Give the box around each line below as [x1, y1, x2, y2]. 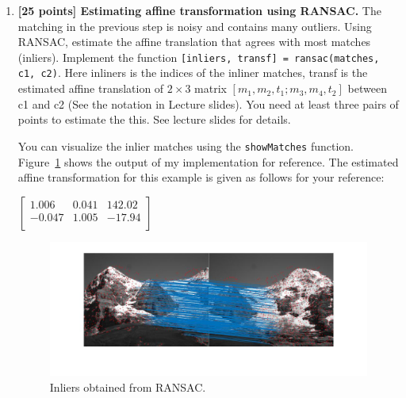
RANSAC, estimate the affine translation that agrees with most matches [17, 33, 371, 50]
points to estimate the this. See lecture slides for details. [17, 111, 291, 128]
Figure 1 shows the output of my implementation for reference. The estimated [17, 153, 399, 170]
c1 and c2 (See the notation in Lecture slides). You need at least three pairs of [17, 95, 399, 112]
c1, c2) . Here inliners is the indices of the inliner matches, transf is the [17, 64, 368, 81]
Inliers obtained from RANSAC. [49, 378, 206, 395]
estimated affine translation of [17, 80, 164, 97]
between [347, 80, 387, 97]
